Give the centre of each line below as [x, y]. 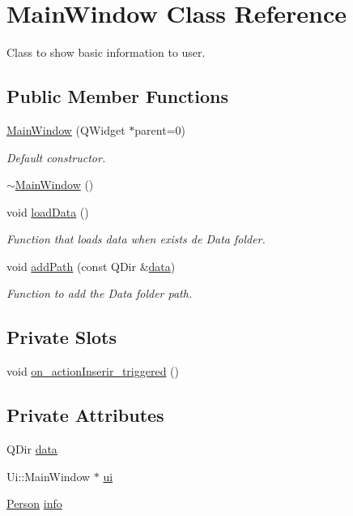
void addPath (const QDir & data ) [91, 266]
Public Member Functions [117, 96]
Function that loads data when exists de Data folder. [136, 239]
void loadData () [48, 211]
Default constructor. [56, 157]
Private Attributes [85, 415]
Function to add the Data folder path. [100, 293]
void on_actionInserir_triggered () [93, 371]
